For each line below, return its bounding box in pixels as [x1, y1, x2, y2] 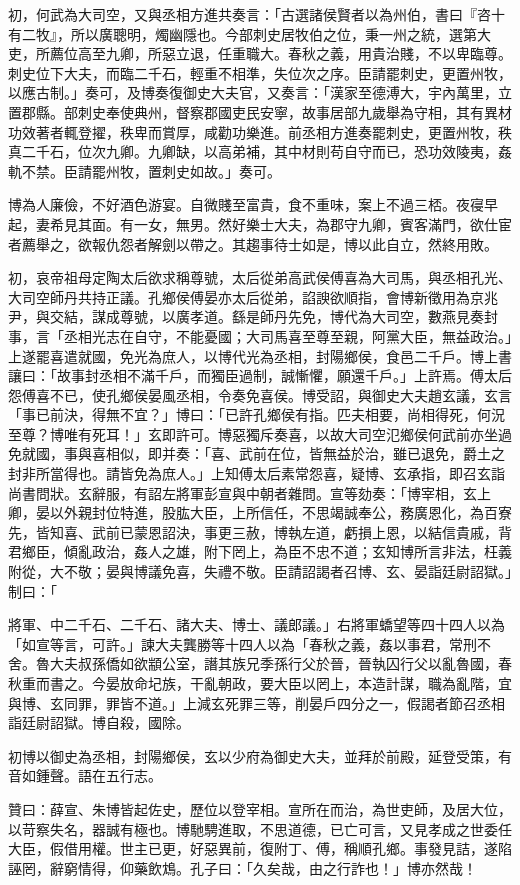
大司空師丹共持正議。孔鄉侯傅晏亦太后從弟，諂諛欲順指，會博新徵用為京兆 [8, 286, 498, 307]
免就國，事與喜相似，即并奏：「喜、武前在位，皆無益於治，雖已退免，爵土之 [8, 443, 505, 464]
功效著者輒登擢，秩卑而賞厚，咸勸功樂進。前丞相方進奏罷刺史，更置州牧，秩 [8, 121, 512, 142]
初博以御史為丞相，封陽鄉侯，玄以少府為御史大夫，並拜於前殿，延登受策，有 [8, 745, 512, 766]
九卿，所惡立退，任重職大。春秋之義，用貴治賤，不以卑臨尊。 [105, 43, 512, 64]
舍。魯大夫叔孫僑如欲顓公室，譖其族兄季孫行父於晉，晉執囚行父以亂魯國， [8, 653, 498, 674]
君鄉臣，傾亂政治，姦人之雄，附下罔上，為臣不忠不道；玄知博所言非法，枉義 [8, 541, 512, 562]
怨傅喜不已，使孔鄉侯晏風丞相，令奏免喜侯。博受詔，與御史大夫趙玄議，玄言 [8, 384, 512, 405]
